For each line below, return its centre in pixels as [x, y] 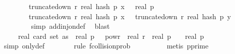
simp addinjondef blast [70, 26]
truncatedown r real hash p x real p [91, 6]
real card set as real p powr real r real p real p [111, 36]
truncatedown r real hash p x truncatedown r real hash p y [130, 16]
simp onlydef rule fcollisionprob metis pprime [106, 46]
